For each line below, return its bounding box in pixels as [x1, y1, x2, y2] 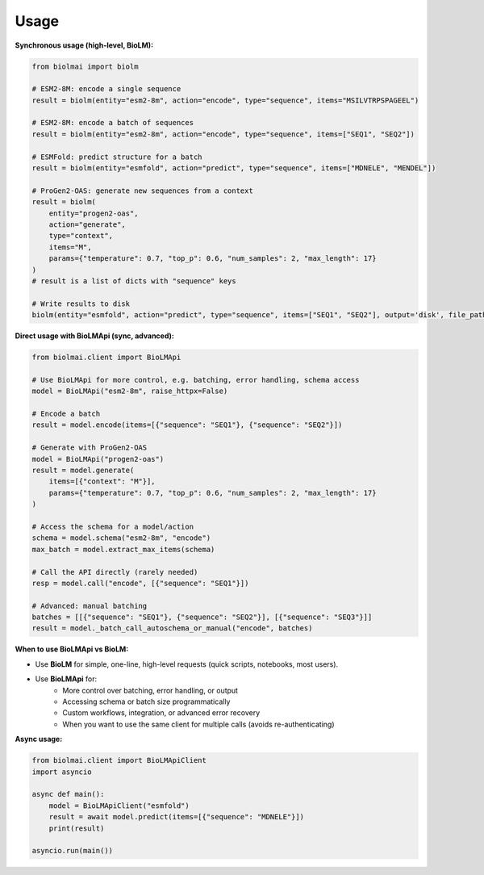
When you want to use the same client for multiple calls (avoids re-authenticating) [62, 719, 335, 729]
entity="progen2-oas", [48, 208, 139, 218]
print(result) [48, 823, 105, 833]
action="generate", [48, 220, 127, 229]
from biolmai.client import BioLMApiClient [31, 756, 207, 765]
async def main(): [31, 789, 105, 799]
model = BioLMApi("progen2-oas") [31, 454, 165, 463]
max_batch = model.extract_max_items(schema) [31, 545, 215, 554]
